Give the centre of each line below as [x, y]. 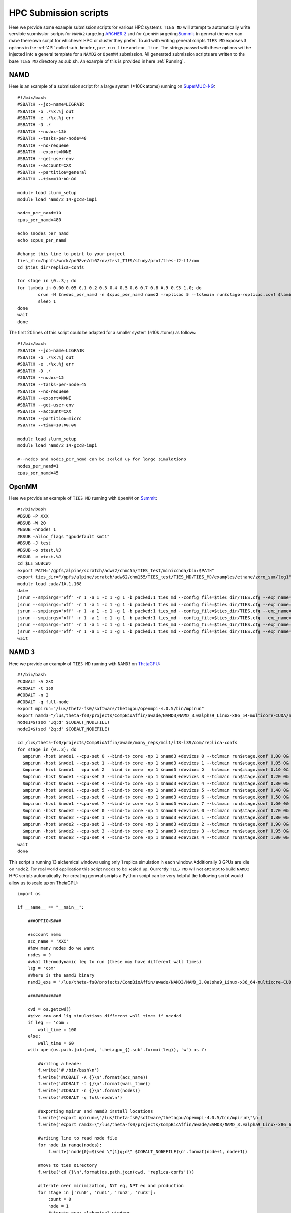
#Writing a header [60, 1063]
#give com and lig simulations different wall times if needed [104, 1016]
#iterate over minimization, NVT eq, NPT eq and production [111, 1186]
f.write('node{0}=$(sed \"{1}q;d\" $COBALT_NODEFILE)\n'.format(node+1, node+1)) [148, 1152]
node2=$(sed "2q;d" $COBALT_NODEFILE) [64, 729]
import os [29, 894]
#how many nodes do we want [61, 948]
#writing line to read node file [78, 1138]
